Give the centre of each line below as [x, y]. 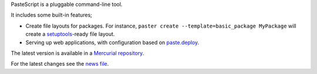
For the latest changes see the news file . [60, 64]
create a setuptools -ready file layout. [70, 34]
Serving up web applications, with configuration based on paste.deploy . [112, 42]
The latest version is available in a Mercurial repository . [77, 53]
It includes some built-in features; [51, 15]
